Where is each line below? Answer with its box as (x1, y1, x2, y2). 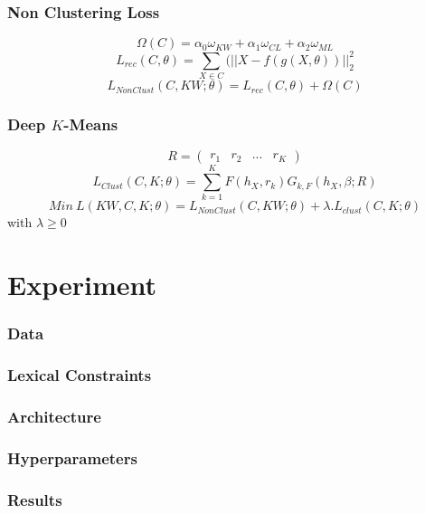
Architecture (7, 405, 101, 427)
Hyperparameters (7, 446, 137, 469)
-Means (63, 112, 118, 135)
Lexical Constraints (7, 364, 152, 386)
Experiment (7, 266, 157, 303)
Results (7, 488, 62, 510)
